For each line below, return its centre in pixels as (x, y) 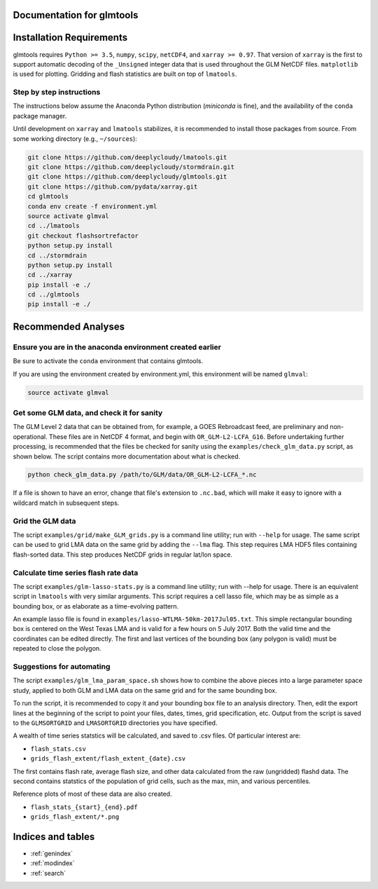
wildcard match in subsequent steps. (66, 503)
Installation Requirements (70, 38)
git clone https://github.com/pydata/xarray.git (113, 186)
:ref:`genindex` (52, 853)
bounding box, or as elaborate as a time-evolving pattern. (96, 606)
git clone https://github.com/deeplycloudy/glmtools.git (127, 177)
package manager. (40, 116)
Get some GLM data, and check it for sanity (88, 412)
